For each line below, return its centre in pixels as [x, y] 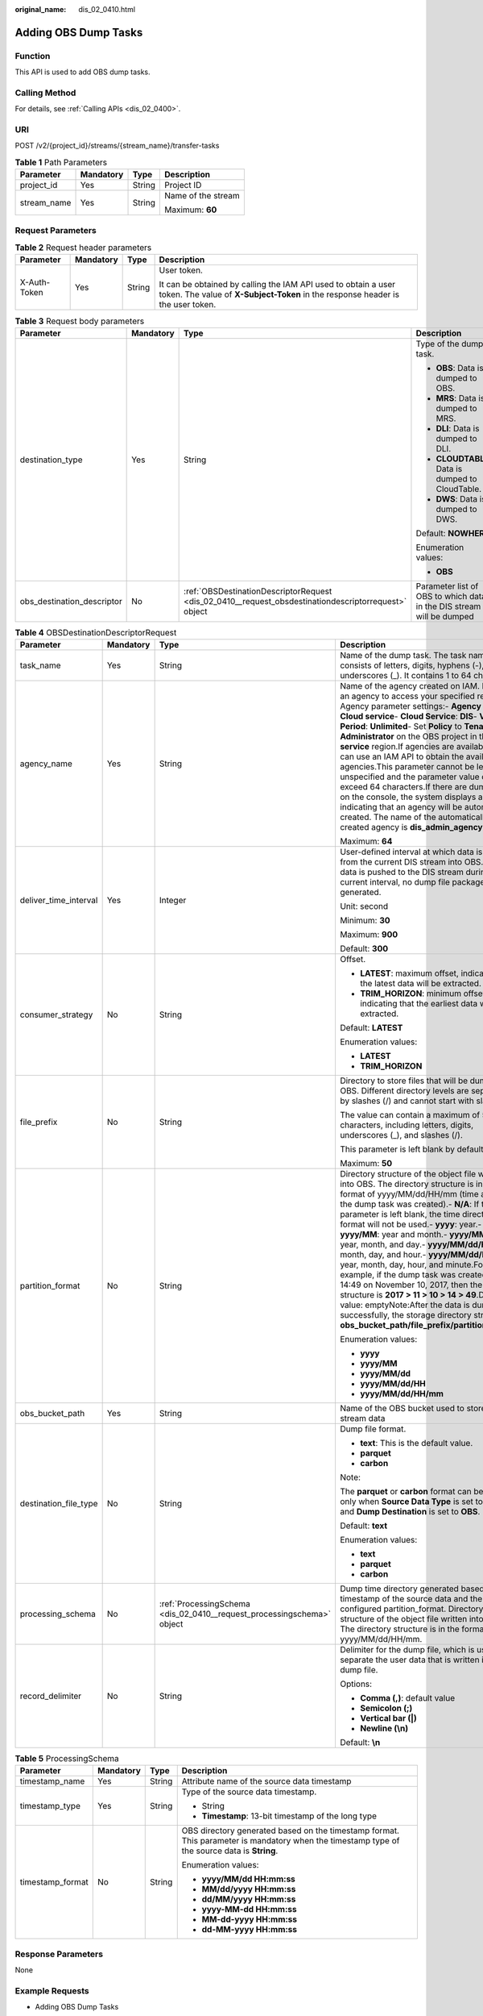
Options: [356, 1684]
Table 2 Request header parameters [83, 248]
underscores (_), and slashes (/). [401, 1135]
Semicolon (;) [386, 1708]
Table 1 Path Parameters [61, 163]
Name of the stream [202, 196]
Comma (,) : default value [407, 1698]
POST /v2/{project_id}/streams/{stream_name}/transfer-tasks [117, 146]
